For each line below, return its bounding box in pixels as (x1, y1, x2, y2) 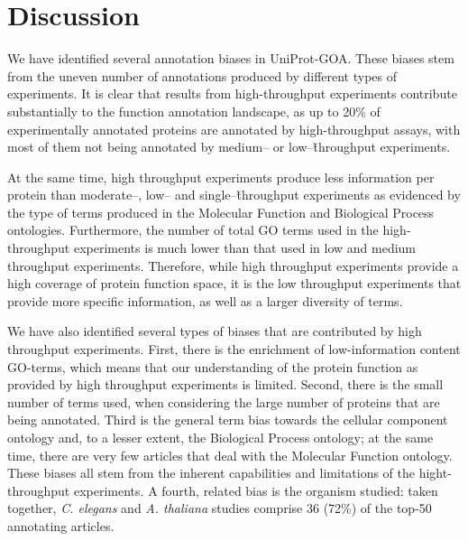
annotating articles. (7, 516, 115, 535)
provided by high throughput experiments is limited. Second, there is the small (7, 375, 444, 394)
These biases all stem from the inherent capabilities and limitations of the (7, 463, 416, 482)
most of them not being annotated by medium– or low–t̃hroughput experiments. (7, 137, 451, 156)
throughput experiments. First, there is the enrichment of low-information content (7, 340, 461, 359)
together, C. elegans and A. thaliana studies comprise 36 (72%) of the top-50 (7, 499, 432, 518)
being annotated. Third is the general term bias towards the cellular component (7, 410, 448, 429)
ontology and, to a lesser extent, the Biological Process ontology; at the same (7, 428, 434, 446)
